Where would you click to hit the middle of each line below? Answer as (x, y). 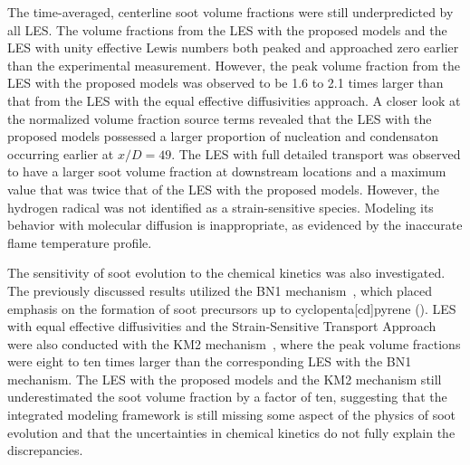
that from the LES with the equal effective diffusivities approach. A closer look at (234, 100)
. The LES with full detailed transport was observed (316, 153)
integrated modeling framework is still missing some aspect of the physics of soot (232, 415)
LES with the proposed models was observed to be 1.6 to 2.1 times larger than (225, 83)
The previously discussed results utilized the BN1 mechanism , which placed (220, 290)
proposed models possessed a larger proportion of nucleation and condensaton (223, 136)
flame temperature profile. (80, 242)
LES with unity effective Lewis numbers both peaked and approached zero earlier (233, 47)
